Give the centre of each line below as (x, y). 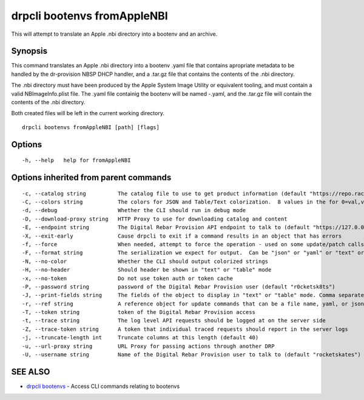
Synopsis (29, 51)
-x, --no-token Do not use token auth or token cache (128, 278)
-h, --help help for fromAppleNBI (76, 160)
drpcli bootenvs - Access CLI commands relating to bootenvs (103, 386)
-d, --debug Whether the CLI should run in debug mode (134, 210)
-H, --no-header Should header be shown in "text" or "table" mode (147, 270)
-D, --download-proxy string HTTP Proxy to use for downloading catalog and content (155, 219)
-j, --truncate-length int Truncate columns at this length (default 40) (140, 338)
